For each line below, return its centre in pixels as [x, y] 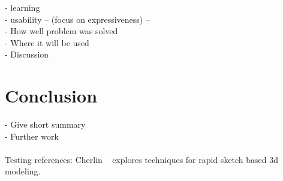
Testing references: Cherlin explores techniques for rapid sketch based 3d [142, 159]
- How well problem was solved [61, 31]
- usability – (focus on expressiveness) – [77, 19]
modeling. [23, 171]
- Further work [32, 136]
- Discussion [27, 54]
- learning [22, 7]
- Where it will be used [47, 42]
